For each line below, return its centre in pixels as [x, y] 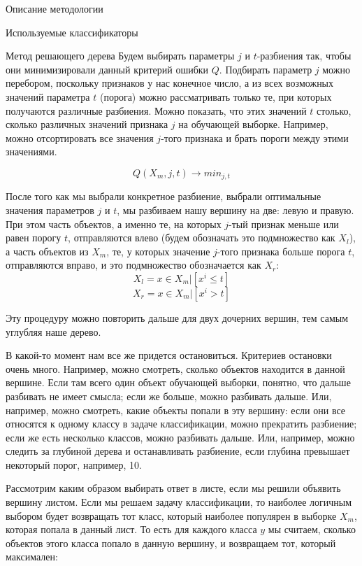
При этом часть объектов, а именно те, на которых [114, 224]
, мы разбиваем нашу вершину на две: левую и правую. [236, 210]
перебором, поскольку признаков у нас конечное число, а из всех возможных [170, 83]
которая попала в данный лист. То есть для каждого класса [131, 529]
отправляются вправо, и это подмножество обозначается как [133, 265]
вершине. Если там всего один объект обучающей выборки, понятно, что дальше [178, 382]
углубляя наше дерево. [53, 331]
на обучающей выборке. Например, [253, 124]
